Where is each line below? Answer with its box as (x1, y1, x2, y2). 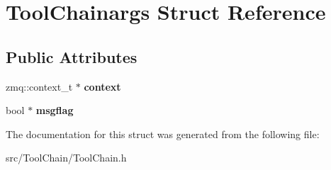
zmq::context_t (6, 79, 73, 93)
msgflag (35, 103, 74, 118)
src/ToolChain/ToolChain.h (6, 150, 127, 165)
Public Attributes (6, 45, 138, 67)
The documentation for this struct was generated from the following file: (6, 126, 320, 141)
